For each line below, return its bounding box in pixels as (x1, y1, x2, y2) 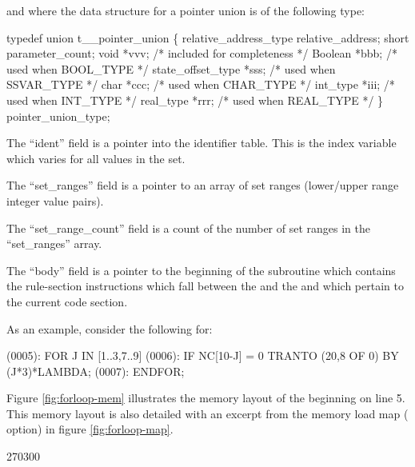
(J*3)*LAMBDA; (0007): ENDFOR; (6, 362, 185, 379)
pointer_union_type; (6, 107, 110, 124)
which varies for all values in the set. (6, 150, 186, 166)
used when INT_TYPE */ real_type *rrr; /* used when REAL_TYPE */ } (6, 91, 384, 108)
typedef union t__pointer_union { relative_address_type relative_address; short (6, 29, 409, 46)
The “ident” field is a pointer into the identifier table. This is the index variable (6, 134, 397, 151)
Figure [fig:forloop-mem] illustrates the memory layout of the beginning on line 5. (6, 389, 405, 406)
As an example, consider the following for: (6, 320, 213, 337)
